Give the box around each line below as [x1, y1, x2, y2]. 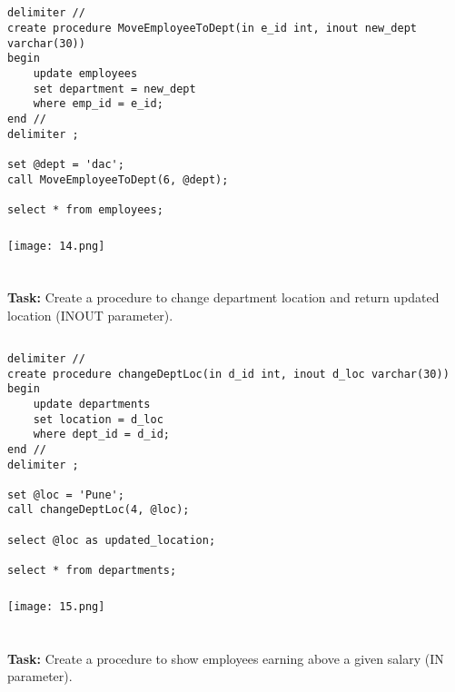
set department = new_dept [33, 82, 196, 95]
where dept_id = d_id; [33, 428, 170, 441]
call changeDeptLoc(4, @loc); [7, 503, 190, 517]
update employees [33, 67, 138, 81]
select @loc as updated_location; [7, 533, 216, 547]
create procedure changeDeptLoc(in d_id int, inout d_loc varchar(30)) [7, 367, 450, 381]
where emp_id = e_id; [33, 97, 163, 111]
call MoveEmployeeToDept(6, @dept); [7, 173, 229, 186]
